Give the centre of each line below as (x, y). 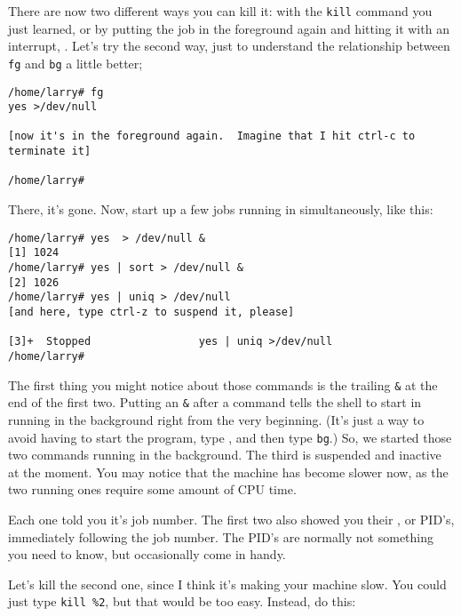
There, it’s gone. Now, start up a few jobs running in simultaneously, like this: (221, 209)
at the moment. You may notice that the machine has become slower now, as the (228, 472)
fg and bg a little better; (76, 63)
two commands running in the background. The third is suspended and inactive (225, 455)
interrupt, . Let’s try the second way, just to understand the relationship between (229, 46)
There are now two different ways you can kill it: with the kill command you (220, 11)
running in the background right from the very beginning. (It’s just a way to (216, 419)
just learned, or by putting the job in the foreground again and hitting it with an (229, 28)
